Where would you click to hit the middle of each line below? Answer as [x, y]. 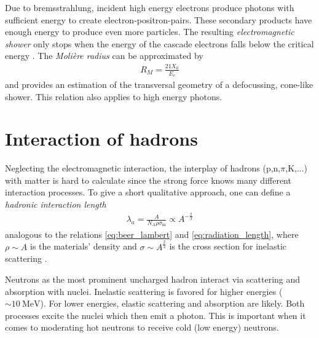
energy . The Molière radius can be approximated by [104, 56]
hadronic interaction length [56, 204]
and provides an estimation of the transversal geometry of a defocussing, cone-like [159, 84]
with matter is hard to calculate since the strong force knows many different [148, 180]
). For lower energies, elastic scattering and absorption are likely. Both [172, 303]
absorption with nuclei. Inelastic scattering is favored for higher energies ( [144, 291]
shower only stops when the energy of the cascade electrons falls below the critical [159, 43]
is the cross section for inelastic [228, 246]
